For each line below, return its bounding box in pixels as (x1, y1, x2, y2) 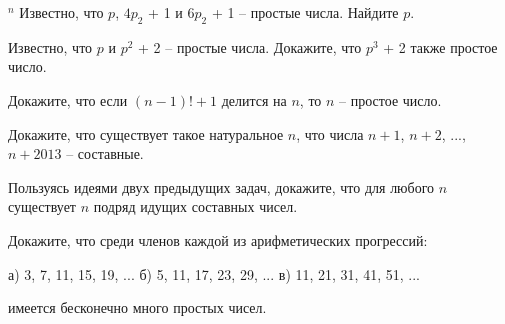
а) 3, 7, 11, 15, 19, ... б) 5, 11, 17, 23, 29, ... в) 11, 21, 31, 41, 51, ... (8, 263, 420, 284)
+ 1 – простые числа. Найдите (211, 2, 399, 22)
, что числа (296, 123, 364, 144)
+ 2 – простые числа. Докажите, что (138, 36, 362, 57)
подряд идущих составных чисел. (93, 196, 298, 217)
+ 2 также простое (383, 36, 498, 57)
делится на (221, 89, 287, 110)
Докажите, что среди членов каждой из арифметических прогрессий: (8, 229, 428, 250)
